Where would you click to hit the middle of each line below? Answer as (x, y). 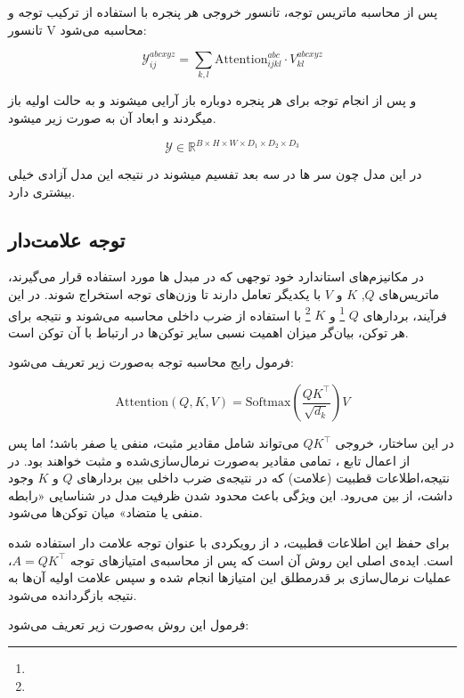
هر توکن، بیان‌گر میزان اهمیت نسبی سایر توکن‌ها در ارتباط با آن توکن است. (208, 332)
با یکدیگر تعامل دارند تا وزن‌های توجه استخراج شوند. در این (165, 294)
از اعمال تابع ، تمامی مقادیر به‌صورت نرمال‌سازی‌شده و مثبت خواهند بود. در (209, 460)
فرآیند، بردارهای (405, 315)
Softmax (268, 403)
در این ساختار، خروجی (395, 443)
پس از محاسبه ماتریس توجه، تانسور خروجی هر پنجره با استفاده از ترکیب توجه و (223, 12)
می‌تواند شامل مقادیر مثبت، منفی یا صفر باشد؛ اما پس (154, 443)
